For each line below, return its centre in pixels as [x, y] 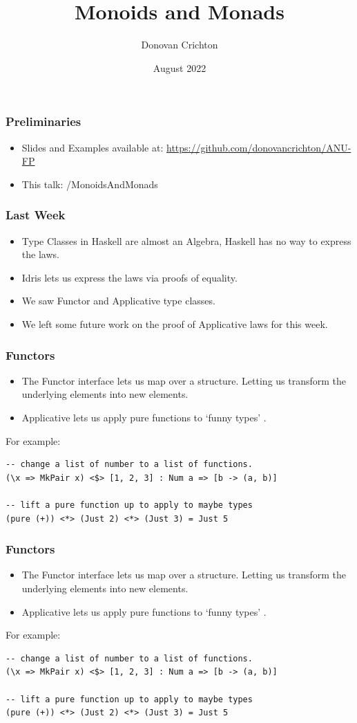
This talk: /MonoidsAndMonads [90, 184]
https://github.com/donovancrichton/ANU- [259, 147]
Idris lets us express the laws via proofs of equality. [129, 277]
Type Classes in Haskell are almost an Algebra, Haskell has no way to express [186, 240]
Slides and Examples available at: [93, 147]
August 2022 [180, 67]
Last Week [36, 215]
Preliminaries [44, 121]
